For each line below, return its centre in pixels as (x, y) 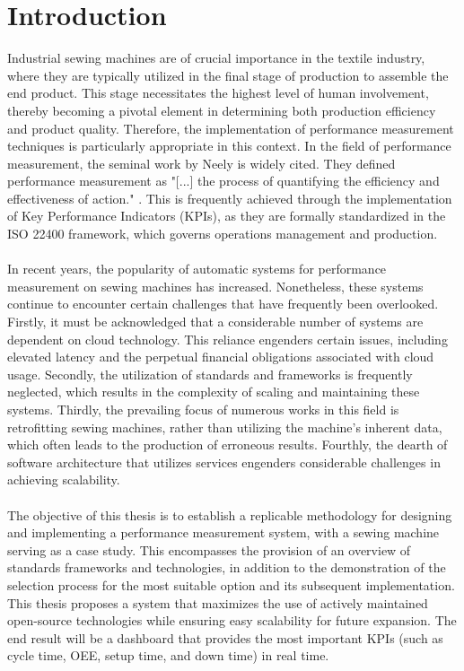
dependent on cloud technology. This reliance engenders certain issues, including (228, 339)
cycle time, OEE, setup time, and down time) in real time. (168, 655)
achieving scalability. (64, 479)
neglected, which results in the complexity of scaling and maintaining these (214, 392)
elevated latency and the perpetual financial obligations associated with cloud (221, 357)
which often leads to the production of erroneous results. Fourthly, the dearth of (228, 444)
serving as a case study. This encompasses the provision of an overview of (209, 549)
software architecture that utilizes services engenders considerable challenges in (224, 462)
